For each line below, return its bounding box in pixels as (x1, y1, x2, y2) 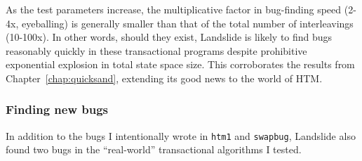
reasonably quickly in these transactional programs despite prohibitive (6, 43, 307, 58)
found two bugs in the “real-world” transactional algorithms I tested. (6, 142, 302, 157)
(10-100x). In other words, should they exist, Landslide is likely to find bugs (6, 30, 333, 44)
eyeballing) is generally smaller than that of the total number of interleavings (21, 15, 354, 30)
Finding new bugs (6, 101, 108, 118)
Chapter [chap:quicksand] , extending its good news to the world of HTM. (6, 70, 323, 85)
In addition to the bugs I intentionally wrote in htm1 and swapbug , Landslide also (6, 128, 356, 143)
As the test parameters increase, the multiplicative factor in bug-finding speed (6, 2, 342, 16)
